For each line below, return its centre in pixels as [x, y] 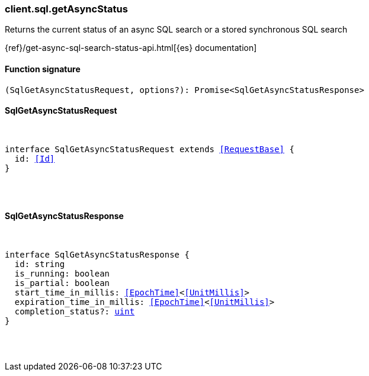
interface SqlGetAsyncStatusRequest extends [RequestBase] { [150, 149]
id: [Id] [35, 158]
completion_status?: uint [75, 312]
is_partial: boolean [62, 283]
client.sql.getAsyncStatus [66, 9]
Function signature [43, 69]
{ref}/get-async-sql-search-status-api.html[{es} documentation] [131, 48]
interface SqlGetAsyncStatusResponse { [97, 255]
